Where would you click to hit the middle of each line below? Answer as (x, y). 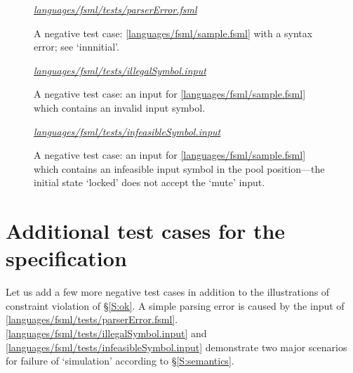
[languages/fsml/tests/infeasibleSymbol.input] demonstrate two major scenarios (176, 347)
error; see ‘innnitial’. (76, 47)
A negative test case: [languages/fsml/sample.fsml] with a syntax (173, 33)
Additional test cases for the (146, 231)
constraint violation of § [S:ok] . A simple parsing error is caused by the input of (175, 305)
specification (66, 258)
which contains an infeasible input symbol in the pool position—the (179, 168)
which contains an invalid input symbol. (120, 107)
